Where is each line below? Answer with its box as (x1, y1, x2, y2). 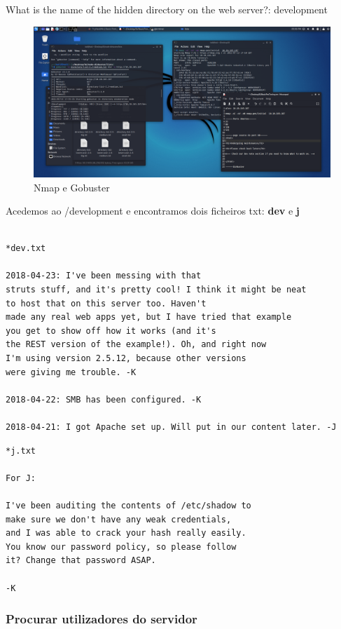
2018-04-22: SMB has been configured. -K (6, 394, 202, 405)
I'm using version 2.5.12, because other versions (6, 353, 246, 364)
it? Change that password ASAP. (6, 555, 156, 566)
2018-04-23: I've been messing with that (6, 271, 202, 281)
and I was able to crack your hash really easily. (6, 528, 246, 539)
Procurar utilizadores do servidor (6, 610, 197, 628)
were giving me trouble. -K (6, 367, 137, 377)
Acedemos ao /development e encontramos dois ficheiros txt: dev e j (6, 203, 300, 218)
